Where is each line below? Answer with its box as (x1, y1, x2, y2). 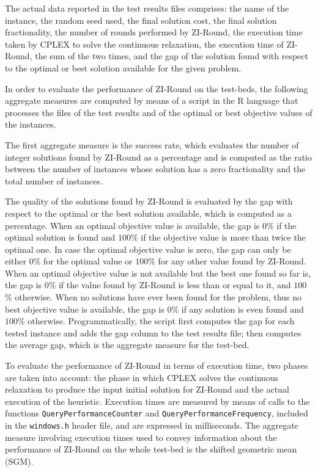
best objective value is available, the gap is (5, 302, 165, 315)
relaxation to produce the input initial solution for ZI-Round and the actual (5, 383, 289, 396)
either (5, 255, 27, 267)
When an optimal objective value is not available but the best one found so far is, (5, 266, 311, 279)
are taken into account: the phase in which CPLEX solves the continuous (5, 371, 279, 383)
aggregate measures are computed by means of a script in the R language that (5, 94, 298, 107)
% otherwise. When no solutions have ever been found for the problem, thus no (5, 291, 302, 303)
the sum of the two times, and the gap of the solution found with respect (35, 49, 308, 62)
